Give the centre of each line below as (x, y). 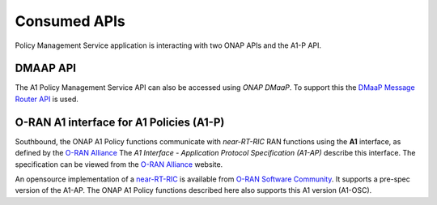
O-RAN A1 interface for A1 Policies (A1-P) (120, 122)
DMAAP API (46, 68)
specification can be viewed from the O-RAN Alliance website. (119, 164)
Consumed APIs (70, 21)
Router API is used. (47, 99)
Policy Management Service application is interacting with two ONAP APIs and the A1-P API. (168, 45)
